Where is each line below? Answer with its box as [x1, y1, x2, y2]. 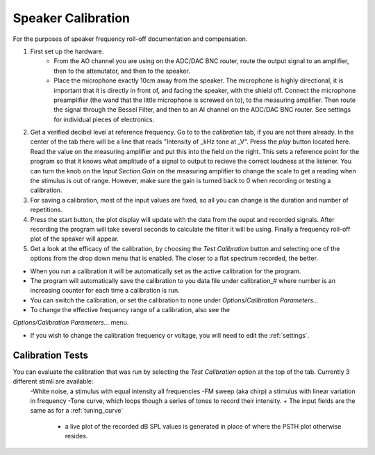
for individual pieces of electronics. [53, 115, 155, 123]
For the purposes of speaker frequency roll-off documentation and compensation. [12, 35, 248, 43]
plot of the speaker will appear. [30, 234, 119, 243]
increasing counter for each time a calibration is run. [30, 286, 180, 295]
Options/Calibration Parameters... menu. [12, 318, 129, 327]
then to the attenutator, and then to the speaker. [53, 67, 190, 75]
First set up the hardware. [30, 47, 104, 55]
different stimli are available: [12, 377, 94, 386]
